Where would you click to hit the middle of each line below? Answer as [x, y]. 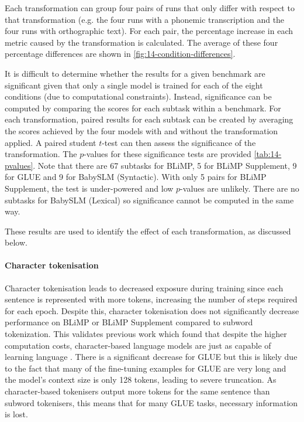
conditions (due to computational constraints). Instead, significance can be [138, 96]
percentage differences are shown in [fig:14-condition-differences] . [120, 54]
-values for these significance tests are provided [167, 154]
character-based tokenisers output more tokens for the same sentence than [137, 391]
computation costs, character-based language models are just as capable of [138, 345]
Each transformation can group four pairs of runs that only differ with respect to [150, 8]
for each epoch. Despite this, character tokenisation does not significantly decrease [152, 310]
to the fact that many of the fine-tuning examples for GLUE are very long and [146, 368]
